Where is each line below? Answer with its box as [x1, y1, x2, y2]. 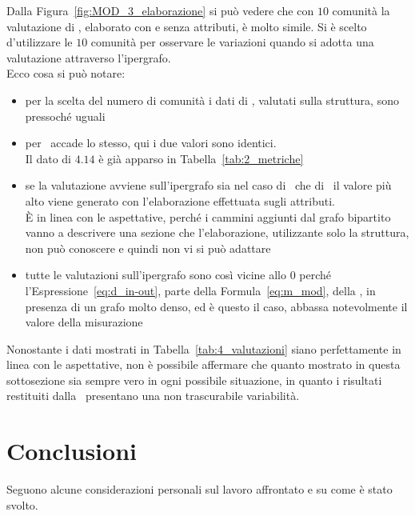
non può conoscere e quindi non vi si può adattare [25, 239, 271, 256]
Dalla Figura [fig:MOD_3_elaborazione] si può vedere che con [6, 2, 314, 18]
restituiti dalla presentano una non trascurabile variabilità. [6, 387, 300, 404]
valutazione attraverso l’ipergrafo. [6, 49, 171, 66]
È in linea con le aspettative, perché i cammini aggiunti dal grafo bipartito [25, 208, 391, 225]
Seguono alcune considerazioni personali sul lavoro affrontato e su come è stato [6, 481, 393, 498]
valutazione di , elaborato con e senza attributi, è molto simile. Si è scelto [6, 18, 367, 34]
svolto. [6, 496, 38, 513]
